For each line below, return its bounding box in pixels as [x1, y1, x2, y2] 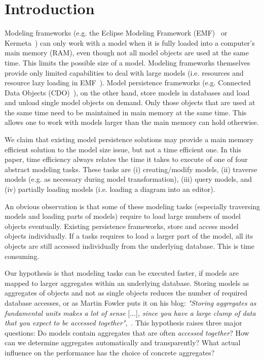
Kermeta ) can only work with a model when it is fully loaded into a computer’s [5, 37, 255, 48]
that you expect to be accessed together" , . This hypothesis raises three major [5, 317, 242, 328]
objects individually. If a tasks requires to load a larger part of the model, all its [5, 231, 253, 241]
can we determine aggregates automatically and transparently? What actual [5, 337, 241, 348]
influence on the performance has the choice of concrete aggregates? [5, 347, 215, 357]
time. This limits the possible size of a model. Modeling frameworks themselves [5, 57, 250, 68]
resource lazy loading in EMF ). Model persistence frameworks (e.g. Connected [5, 77, 251, 88]
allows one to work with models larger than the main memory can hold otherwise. [5, 117, 259, 127]
